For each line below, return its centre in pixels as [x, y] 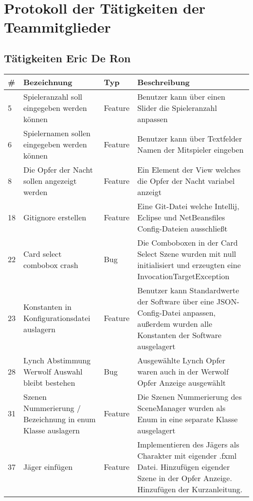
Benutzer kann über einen [181, 96]
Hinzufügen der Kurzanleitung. [190, 489]
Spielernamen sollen [57, 133]
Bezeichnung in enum [60, 419]
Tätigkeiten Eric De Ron [67, 58]
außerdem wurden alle [175, 323]
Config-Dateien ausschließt [182, 228]
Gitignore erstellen [55, 217]
